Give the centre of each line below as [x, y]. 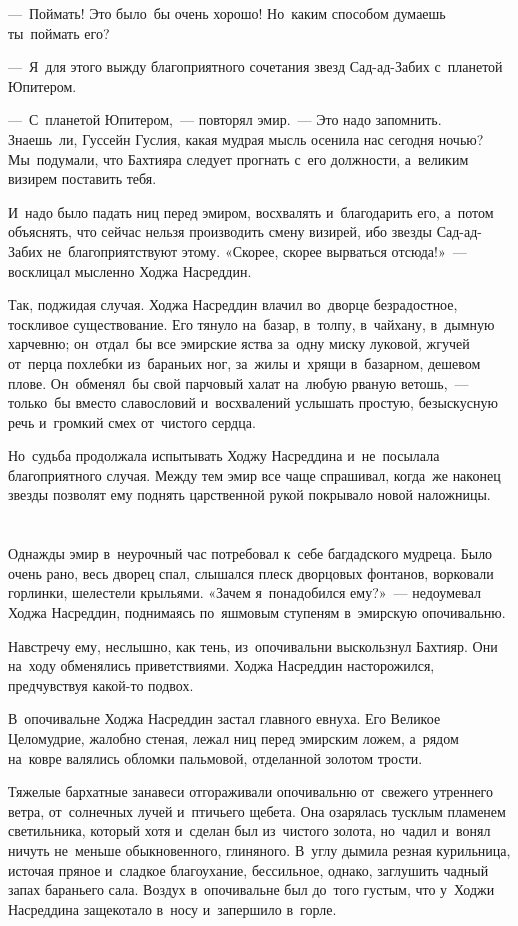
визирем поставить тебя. [82, 178]
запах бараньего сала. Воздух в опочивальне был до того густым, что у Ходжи [251, 889]
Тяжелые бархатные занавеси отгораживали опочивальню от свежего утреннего [250, 791]
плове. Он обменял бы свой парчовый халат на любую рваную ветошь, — [238, 382]
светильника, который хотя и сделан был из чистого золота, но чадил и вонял [249, 830]
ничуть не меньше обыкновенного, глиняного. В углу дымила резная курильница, [259, 849]
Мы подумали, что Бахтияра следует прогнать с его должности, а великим [238, 158]
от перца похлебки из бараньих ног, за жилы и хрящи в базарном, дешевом [244, 362]
